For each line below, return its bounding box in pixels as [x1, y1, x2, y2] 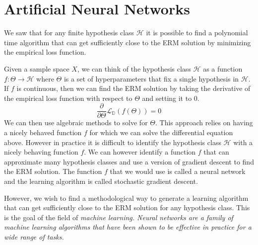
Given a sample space [4, 63, 69, 74]
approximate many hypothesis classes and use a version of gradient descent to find [4, 156, 254, 166]
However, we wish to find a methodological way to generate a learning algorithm [4, 192, 249, 203]
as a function [203, 63, 243, 74]
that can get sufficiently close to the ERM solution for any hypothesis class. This [4, 202, 250, 213]
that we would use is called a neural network [110, 166, 246, 176]
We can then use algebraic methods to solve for [4, 117, 148, 128]
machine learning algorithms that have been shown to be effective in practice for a [4, 222, 252, 232]
